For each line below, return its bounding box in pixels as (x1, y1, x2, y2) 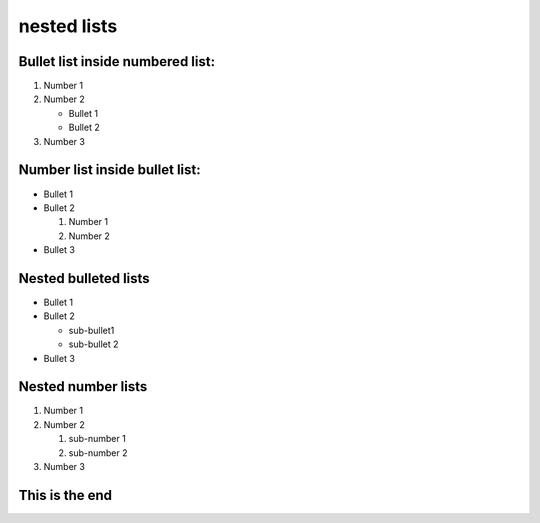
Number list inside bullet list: (18, 161, 201, 179)
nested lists (18, 15, 118, 37)
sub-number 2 (68, 446, 128, 459)
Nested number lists (18, 378, 148, 395)
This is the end (18, 486, 113, 504)
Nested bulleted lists (18, 270, 150, 287)
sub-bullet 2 (68, 338, 119, 350)
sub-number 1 (68, 433, 127, 445)
